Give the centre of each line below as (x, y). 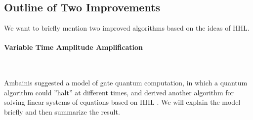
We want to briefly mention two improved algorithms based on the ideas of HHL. (127, 28)
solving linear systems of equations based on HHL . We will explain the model (122, 102)
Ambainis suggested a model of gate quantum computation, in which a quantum (126, 83)
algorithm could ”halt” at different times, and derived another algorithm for (119, 92)
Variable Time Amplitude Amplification (73, 47)
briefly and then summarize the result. (62, 111)
